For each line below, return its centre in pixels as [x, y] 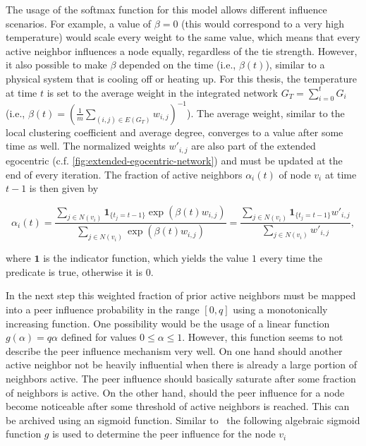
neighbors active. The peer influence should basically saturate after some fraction [181, 379]
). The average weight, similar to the [266, 113]
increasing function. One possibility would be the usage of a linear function [168, 323]
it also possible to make [56, 65]
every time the [291, 258]
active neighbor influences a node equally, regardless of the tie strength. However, [182, 50]
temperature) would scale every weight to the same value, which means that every [183, 37]
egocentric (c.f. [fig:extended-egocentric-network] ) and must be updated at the [174, 160]
